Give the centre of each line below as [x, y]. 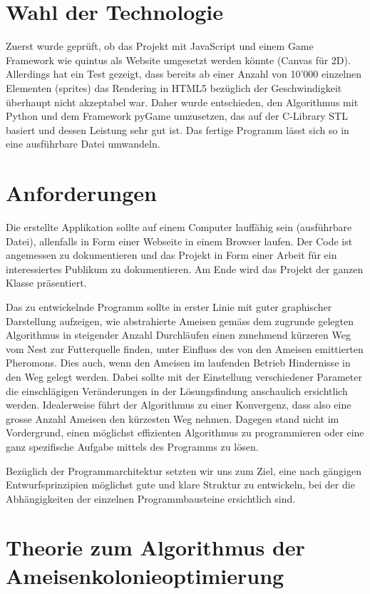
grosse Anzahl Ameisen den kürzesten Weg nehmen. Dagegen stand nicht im [173, 418]
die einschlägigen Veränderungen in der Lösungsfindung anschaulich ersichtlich [177, 390]
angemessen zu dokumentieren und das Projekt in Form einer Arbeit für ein [171, 255]
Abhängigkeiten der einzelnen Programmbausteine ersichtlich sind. [151, 498]
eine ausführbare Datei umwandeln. [83, 144]
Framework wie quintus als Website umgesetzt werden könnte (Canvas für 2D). [178, 60]
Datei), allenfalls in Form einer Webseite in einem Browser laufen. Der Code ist [179, 241]
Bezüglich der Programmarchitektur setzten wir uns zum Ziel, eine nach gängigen [184, 470]
